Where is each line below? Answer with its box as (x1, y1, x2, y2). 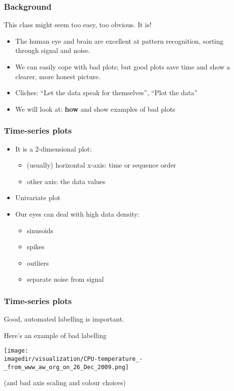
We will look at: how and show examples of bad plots (15, 103, 175, 114)
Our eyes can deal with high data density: (15, 208, 140, 219)
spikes (27, 241, 45, 252)
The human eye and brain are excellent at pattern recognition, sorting (15, 35, 224, 46)
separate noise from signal (27, 274, 104, 284)
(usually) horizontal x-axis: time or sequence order (27, 160, 176, 170)
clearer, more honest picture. (15, 71, 101, 81)
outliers (27, 257, 49, 268)
